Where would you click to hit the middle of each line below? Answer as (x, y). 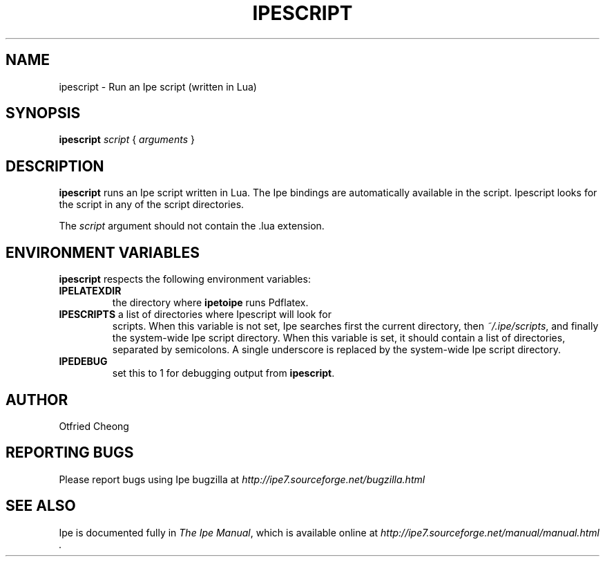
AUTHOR (37, 400)
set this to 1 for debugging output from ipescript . (223, 373)
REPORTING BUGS (70, 453)
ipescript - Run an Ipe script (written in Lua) (158, 86)
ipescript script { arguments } (127, 140)
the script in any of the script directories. (152, 205)
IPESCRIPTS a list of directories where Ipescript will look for (195, 315)
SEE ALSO (41, 506)
